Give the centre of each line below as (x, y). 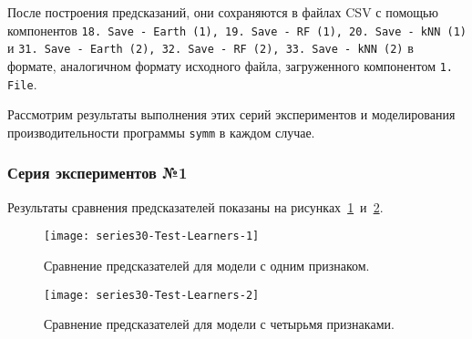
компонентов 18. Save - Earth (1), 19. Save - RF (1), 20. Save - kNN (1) (237, 30)
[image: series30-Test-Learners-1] (152, 236)
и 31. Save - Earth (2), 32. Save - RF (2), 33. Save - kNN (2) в (210, 48)
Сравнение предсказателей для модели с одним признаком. (207, 265)
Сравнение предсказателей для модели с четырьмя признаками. (219, 324)
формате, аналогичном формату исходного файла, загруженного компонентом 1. (231, 65)
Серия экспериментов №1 (97, 173)
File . (22, 83)
